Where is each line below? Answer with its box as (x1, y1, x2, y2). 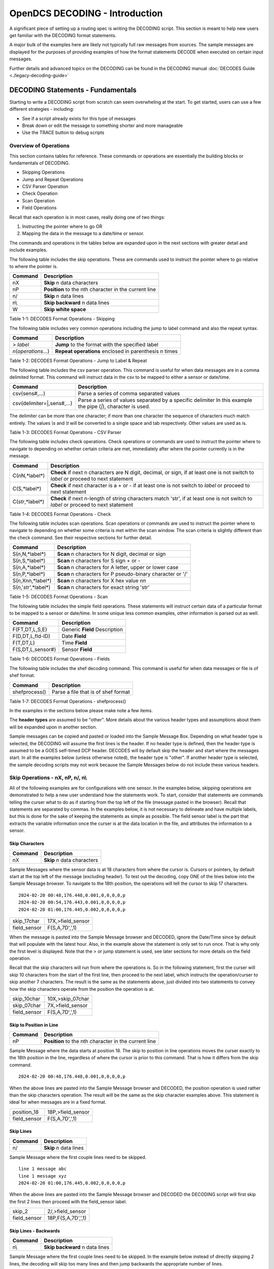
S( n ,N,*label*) (12, 551, 46, 558)
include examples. (9, 247, 48, 253)
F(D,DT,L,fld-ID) (12, 632, 51, 640)
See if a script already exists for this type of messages (22, 115, 136, 121)
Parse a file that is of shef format (51, 688, 130, 695)
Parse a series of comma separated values (78, 390, 180, 397)
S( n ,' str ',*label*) (12, 584, 51, 591)
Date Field (61, 632, 86, 640)
